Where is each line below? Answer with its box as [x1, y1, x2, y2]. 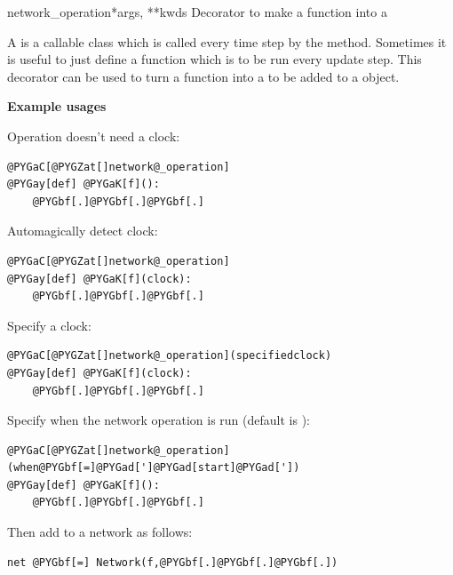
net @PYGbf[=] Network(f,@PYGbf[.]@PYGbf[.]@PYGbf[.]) [7, 555, 338, 569]
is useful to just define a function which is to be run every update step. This [7, 50, 422, 68]
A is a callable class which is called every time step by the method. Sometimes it [7, 32, 447, 51]
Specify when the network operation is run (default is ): [7, 411, 310, 429]
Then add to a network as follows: [7, 523, 193, 541]
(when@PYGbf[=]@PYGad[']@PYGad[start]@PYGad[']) [7, 461, 300, 475]
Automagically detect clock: [7, 221, 158, 240]
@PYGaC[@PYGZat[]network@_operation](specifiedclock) [7, 349, 332, 363]
